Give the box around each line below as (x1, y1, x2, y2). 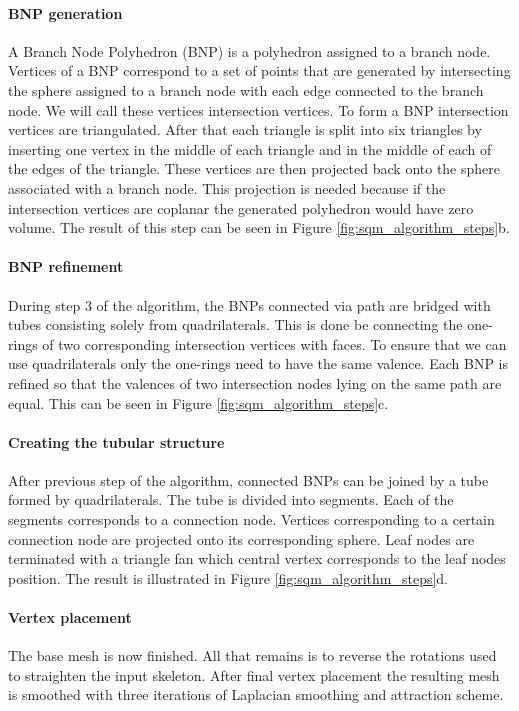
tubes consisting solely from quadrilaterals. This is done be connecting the (8, 314, 463, 335)
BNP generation (8, 2, 123, 23)
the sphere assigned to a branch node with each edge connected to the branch (8, 79, 484, 100)
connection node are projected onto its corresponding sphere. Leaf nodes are (8, 528, 475, 549)
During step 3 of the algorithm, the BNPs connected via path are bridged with (8, 294, 491, 315)
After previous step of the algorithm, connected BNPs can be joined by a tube (8, 469, 489, 490)
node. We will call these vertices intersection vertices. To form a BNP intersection (8, 99, 509, 120)
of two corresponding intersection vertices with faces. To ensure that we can (42, 333, 507, 354)
